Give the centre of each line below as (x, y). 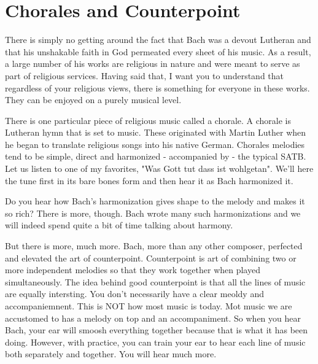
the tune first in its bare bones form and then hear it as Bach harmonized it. (149, 180)
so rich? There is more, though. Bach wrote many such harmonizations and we (153, 213)
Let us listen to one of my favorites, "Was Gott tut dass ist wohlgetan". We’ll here (159, 168)
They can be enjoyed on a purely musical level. (93, 100)
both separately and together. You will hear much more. (111, 354)
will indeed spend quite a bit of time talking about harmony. (119, 225)
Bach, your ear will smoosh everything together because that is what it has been (157, 330)
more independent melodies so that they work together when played (133, 270)
